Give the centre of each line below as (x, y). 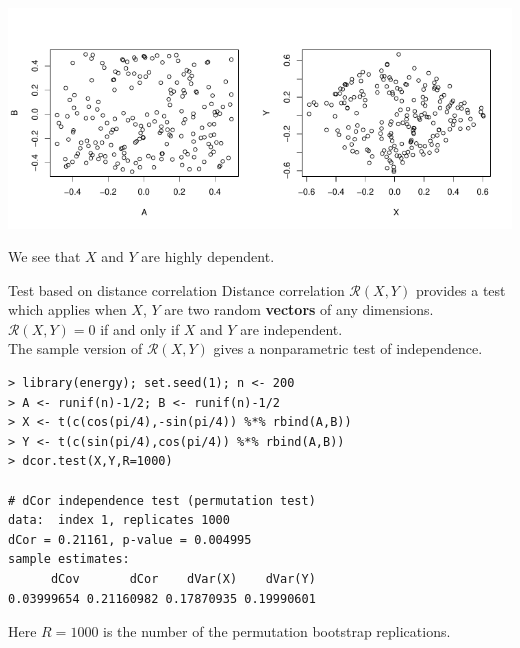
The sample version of (75, 348)
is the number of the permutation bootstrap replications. (277, 631)
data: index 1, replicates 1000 (119, 520)
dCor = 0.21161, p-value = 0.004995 (130, 539)
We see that (44, 256)
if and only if (140, 328)
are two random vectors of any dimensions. (299, 309)
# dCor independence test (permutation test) (162, 500)
